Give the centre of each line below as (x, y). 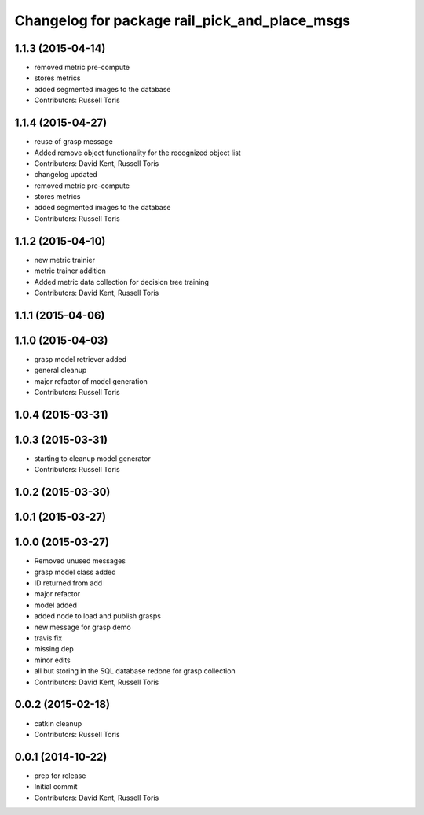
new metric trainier (65, 260)
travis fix (48, 638)
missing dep (54, 649)
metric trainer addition (70, 271)
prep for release (60, 776)
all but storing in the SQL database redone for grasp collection (135, 671)
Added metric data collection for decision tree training (122, 282)
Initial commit (56, 787)
